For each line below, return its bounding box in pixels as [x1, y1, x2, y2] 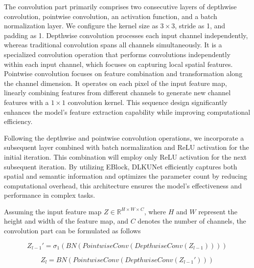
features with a [4, 97, 49, 107]
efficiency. [4, 116, 33, 126]
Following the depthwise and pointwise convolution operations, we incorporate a [4, 132, 244, 143]
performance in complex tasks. [4, 190, 95, 200]
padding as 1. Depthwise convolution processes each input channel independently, [4, 30, 248, 40]
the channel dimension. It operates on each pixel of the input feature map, [4, 78, 227, 88]
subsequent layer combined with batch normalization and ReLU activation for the [4, 142, 249, 152]
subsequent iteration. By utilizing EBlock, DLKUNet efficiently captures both [4, 161, 237, 171]
